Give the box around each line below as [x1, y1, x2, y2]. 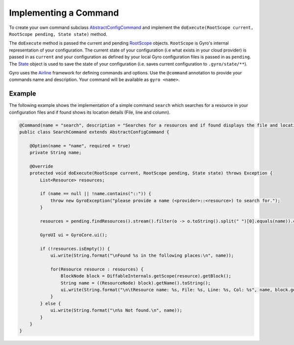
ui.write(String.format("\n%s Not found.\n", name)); [50, 308, 182, 313]
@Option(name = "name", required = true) [29, 143, 131, 148]
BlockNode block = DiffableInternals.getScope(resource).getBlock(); [60, 273, 231, 279]
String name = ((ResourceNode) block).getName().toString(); [60, 280, 211, 286]
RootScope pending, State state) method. [9, 31, 107, 37]
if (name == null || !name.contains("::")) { [40, 191, 151, 197]
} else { [40, 300, 61, 306]
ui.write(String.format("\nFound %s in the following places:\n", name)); [50, 252, 234, 258]
